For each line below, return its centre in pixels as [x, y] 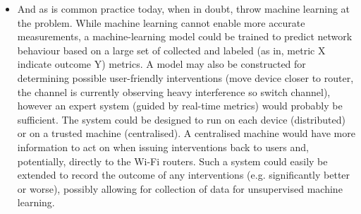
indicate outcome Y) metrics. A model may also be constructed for [161, 64]
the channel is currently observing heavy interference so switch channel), [174, 91]
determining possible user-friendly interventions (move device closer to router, [185, 77]
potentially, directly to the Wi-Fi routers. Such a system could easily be [172, 161]
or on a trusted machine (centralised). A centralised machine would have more [186, 133]
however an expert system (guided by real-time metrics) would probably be [180, 106]
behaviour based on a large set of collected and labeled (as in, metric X [171, 50]
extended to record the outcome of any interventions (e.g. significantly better [184, 175]
